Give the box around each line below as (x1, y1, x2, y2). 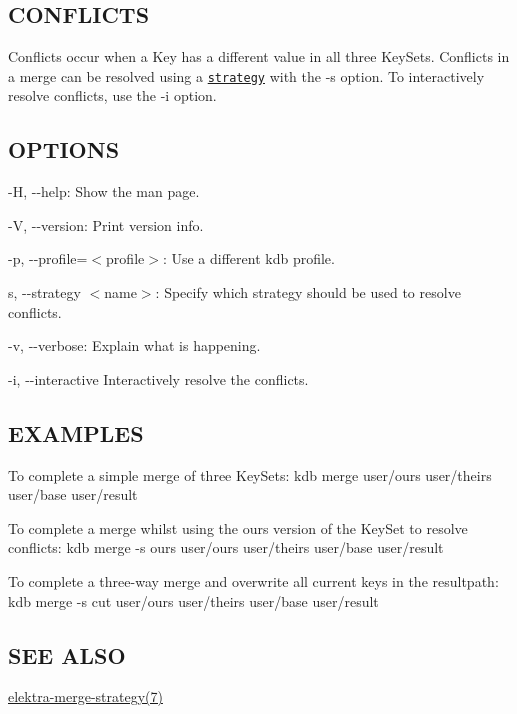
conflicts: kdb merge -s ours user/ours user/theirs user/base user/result (8, 537, 444, 558)
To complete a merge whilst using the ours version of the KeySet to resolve (8, 517, 468, 538)
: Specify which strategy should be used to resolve (155, 282, 461, 303)
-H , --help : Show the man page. (8, 181, 200, 202)
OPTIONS (8, 134, 120, 165)
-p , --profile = (8, 248, 88, 269)
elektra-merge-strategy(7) (8, 686, 163, 707)
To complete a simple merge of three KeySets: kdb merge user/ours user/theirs (8, 464, 492, 485)
